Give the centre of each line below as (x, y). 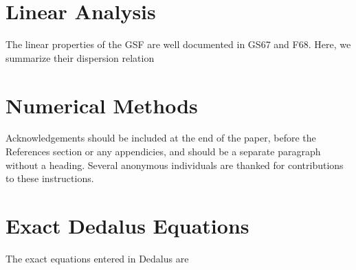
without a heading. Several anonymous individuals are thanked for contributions (175, 165)
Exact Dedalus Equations (127, 225)
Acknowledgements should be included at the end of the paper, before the (161, 138)
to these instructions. (50, 178)
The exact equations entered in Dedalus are (97, 258)
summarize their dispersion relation (80, 57)
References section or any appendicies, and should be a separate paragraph (163, 151)
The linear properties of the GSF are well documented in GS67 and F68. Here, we (178, 44)
